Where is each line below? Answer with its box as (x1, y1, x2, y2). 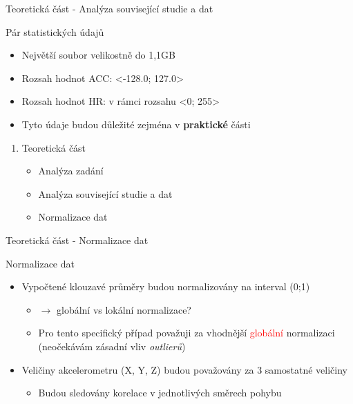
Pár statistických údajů (6, 24, 104, 39)
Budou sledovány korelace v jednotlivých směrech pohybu (38, 385, 282, 400)
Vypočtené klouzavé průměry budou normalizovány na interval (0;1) (21, 279, 310, 294)
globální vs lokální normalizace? (56, 302, 191, 316)
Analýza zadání (38, 163, 104, 178)
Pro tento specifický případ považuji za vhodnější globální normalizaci (38, 325, 335, 340)
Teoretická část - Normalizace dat (6, 232, 149, 247)
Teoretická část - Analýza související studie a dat (6, 1, 213, 15)
